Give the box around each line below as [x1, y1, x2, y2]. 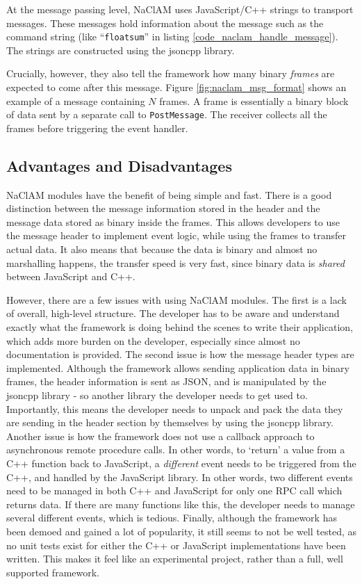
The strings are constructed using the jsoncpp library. [6, 42, 235, 57]
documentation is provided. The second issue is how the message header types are [6, 347, 354, 362]
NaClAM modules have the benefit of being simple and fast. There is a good [6, 187, 332, 202]
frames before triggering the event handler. [6, 120, 188, 135]
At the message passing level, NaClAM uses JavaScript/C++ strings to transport [6, 2, 354, 16]
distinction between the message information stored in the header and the [6, 201, 320, 216]
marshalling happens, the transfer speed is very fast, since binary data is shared [6, 255, 345, 270]
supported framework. [6, 565, 99, 579]
